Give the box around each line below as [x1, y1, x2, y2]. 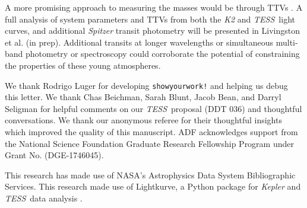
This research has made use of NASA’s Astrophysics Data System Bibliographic [5, 168, 296, 181]
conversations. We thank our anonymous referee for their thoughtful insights [5, 114, 282, 126]
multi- [276, 36, 298, 48]
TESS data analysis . [5, 191, 83, 204]
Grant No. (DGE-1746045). [5, 149, 104, 161]
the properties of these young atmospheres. [5, 59, 161, 71]
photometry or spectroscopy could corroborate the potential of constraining [26, 47, 300, 60]
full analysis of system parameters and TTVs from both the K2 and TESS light [5, 12, 295, 25]
